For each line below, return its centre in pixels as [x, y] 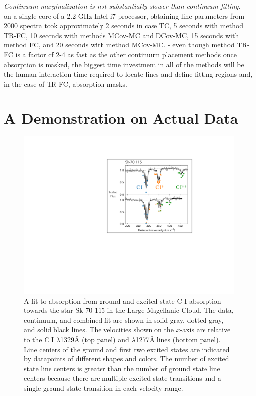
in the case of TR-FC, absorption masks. [66, 83]
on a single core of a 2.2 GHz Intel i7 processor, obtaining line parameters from [124, 16]
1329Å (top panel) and [95, 339]
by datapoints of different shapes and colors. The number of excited [127, 359]
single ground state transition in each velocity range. [103, 387]
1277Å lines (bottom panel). [178, 339]
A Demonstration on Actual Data [121, 117]
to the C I [39, 339]
